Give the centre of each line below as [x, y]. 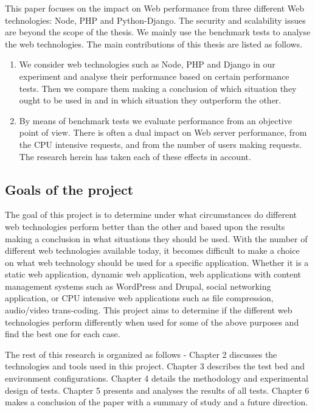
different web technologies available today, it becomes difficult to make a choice [152, 250]
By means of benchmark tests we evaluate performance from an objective [155, 120]
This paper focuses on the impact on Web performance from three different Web [155, 8]
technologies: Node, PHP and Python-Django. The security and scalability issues [155, 20]
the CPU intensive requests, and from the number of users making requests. [161, 144]
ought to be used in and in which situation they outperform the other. [150, 100]
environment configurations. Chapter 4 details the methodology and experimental [157, 378]
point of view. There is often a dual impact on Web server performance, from [163, 132]
